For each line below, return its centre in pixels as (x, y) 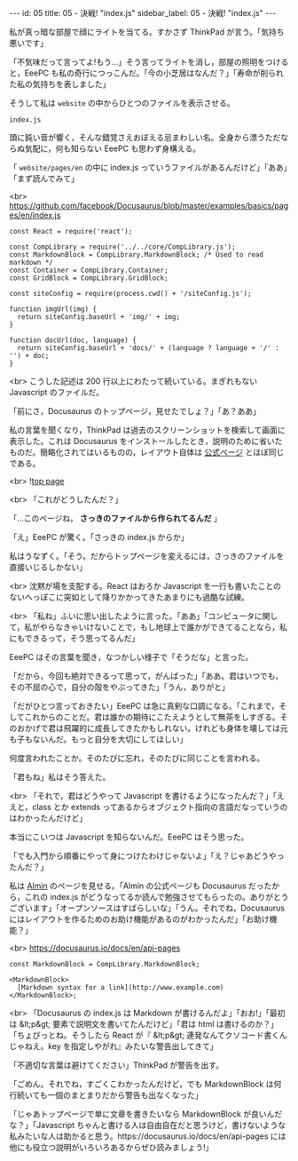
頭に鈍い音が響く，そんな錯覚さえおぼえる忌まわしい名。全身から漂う (137, 137)
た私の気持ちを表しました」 (60, 84)
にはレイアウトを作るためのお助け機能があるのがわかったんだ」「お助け (139, 919)
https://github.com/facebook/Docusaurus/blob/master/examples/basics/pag (149, 206)
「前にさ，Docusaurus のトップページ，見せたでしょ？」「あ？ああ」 (135, 411)
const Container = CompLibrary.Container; (89, 270)
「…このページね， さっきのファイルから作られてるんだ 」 (115, 518)
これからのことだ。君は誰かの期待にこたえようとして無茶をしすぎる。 (153, 717)
